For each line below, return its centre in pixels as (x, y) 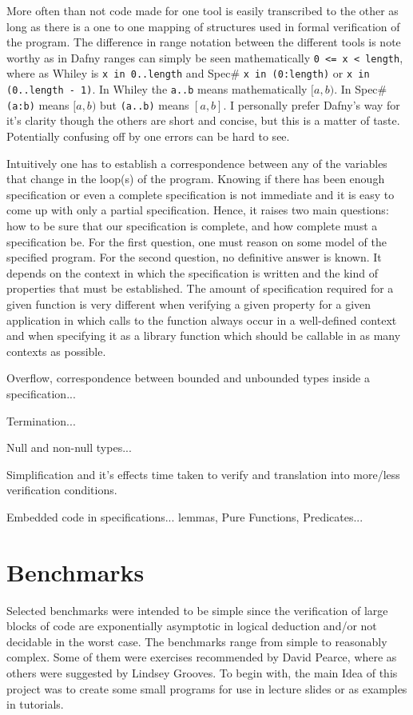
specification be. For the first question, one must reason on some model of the (197, 241)
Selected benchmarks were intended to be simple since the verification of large (197, 610)
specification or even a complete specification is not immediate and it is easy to (201, 194)
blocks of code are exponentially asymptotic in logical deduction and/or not (192, 626)
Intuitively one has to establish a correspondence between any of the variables (197, 163)
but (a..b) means (144, 104)
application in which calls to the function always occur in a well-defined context (202, 320)
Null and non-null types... (69, 447)
